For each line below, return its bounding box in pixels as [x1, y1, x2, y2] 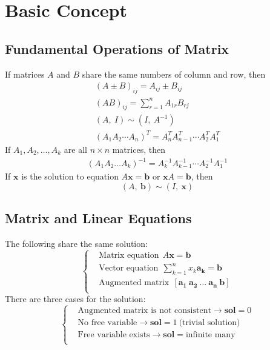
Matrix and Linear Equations [5, 209, 192, 227]
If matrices [5, 67, 45, 80]
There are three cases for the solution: [5, 292, 146, 305]
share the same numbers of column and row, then [82, 67, 266, 80]
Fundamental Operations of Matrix [5, 39, 229, 58]
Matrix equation [99, 251, 159, 260]
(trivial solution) [179, 318, 240, 328]
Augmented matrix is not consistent [77, 306, 211, 315]
